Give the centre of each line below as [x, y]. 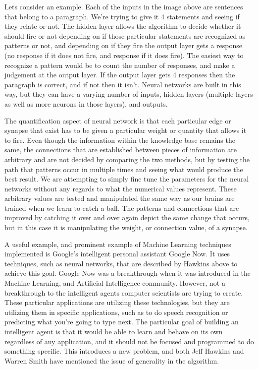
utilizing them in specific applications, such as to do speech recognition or [116, 312]
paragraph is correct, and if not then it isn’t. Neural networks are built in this [123, 84]
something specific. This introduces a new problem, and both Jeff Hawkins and [124, 351]
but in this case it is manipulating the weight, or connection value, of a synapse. [126, 227]
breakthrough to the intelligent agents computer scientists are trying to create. [124, 292]
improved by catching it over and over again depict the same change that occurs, [127, 217]
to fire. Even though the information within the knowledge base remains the [120, 140]
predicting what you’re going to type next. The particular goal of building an [122, 322]
